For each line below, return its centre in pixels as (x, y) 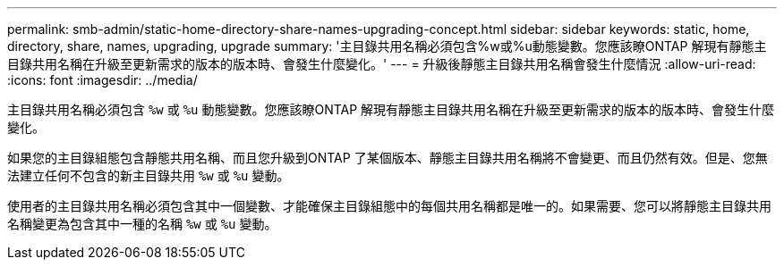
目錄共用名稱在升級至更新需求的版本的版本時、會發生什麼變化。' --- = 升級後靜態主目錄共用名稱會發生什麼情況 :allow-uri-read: (382, 64)
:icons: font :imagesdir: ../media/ (102, 80)
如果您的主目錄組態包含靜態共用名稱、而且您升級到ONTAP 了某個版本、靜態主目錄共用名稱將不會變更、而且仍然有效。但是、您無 (388, 158)
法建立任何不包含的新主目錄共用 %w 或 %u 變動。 (149, 175)
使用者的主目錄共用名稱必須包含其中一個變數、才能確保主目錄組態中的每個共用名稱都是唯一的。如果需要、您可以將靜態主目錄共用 (389, 206)
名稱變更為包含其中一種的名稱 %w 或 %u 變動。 (142, 224)
